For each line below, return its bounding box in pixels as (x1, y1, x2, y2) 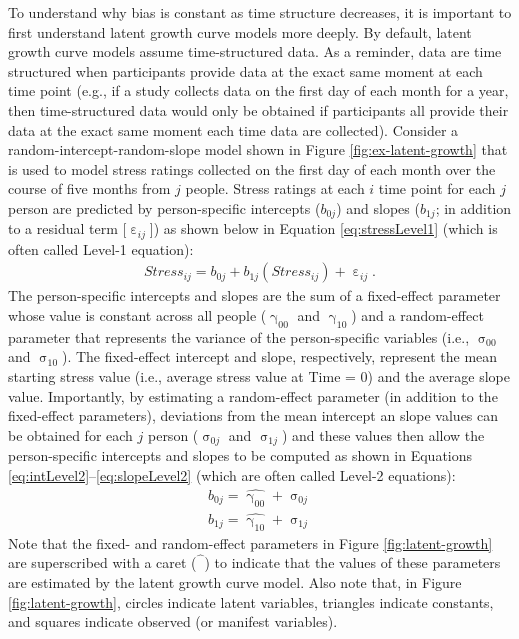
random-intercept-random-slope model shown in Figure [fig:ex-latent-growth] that (8, 139, 508, 160)
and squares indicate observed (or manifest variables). (8, 611, 338, 632)
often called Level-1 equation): (8, 238, 194, 259)
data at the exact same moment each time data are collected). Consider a (8, 119, 459, 140)
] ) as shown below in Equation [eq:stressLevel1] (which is (149, 218, 498, 239)
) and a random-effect (351, 305, 484, 326)
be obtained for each (8, 424, 133, 445)
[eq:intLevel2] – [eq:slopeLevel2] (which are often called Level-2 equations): (8, 464, 456, 485)
